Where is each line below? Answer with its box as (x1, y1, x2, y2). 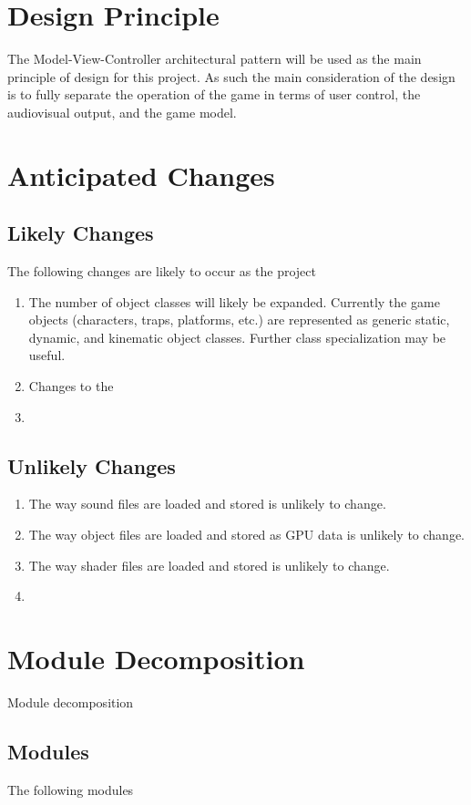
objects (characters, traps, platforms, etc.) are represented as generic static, (28, 310, 450, 329)
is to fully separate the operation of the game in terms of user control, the (7, 85, 421, 104)
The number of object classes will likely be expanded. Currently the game (28, 292, 440, 311)
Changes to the (28, 377, 114, 396)
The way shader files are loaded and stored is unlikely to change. (28, 555, 390, 574)
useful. (28, 346, 66, 365)
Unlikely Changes (7, 451, 176, 480)
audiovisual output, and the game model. (7, 102, 237, 121)
